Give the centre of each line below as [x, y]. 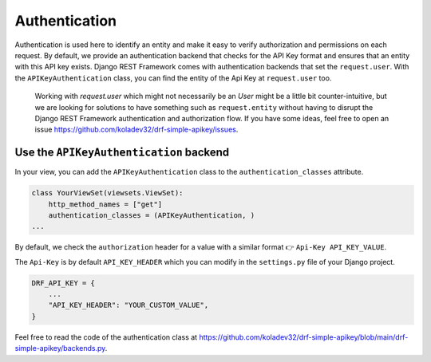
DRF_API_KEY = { [63, 283]
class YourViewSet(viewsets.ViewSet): [107, 193]
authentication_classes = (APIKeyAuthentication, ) [152, 215]
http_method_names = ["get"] [105, 204]
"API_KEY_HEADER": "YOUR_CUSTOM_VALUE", [129, 305]
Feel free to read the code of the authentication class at [106, 337]
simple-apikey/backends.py [60, 348]
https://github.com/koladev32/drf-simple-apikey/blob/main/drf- [304, 337]
